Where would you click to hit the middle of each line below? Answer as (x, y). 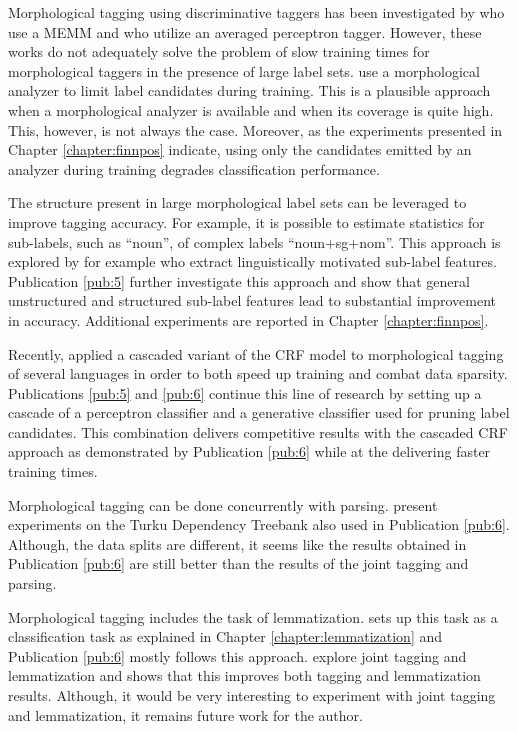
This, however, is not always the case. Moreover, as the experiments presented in (255, 129)
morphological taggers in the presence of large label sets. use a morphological (244, 70)
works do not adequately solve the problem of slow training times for (219, 51)
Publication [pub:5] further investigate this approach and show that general (239, 280)
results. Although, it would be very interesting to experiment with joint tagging (252, 695)
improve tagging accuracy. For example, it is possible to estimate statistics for (246, 221)
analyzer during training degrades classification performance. (194, 168)
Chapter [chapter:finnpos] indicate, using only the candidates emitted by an (240, 149)
